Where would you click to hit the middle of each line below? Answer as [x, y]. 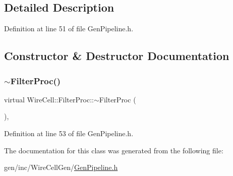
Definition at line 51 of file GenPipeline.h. [69, 28]
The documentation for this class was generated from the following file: [114, 150]
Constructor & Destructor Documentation [117, 56]
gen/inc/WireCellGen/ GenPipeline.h [61, 167]
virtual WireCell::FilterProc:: [49, 99]
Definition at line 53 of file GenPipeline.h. [69, 133]
